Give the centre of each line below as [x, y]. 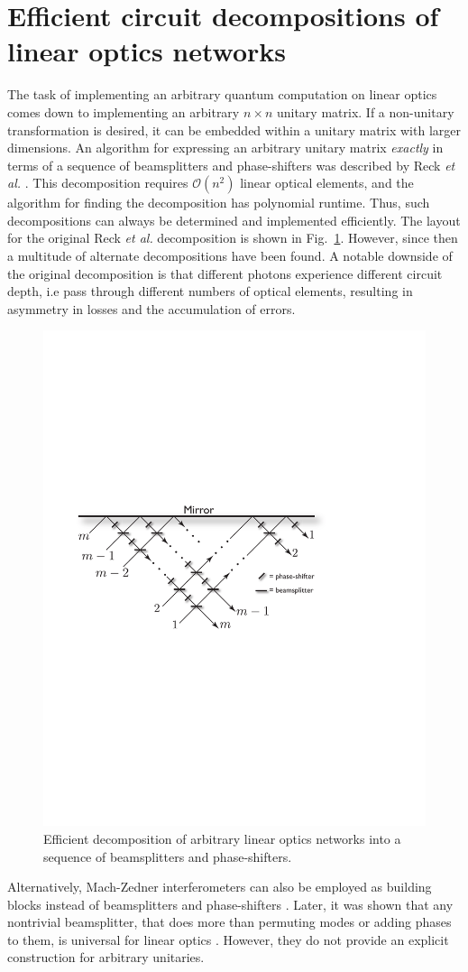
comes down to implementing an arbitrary [124, 111]
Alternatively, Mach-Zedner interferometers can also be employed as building [220, 887]
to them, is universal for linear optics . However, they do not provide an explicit [228, 939]
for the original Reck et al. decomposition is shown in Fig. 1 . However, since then [233, 238]
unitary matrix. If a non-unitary [365, 111]
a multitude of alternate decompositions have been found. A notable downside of [230, 256]
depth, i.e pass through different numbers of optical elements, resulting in [210, 291]
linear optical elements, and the [327, 183]
